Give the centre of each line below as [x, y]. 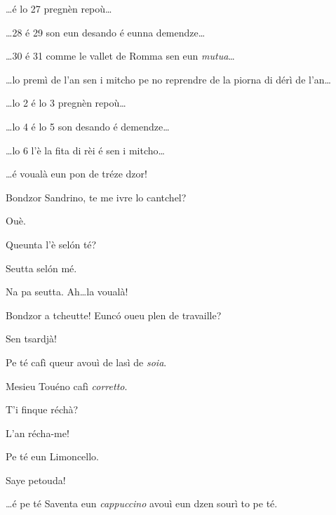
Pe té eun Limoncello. [52, 456]
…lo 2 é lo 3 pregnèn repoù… [66, 103]
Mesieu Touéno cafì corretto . [67, 386]
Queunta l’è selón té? [51, 244]
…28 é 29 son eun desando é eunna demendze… [106, 32]
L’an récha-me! [38, 433]
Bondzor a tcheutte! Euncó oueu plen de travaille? [114, 315]
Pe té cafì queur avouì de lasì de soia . [86, 362]
